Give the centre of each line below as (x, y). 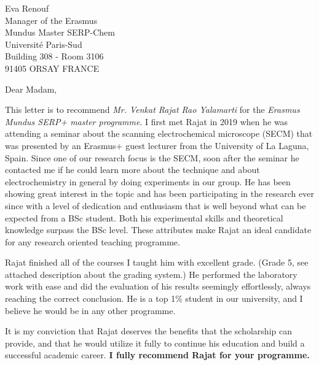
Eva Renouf (27, 8)
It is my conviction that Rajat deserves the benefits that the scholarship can (148, 331)
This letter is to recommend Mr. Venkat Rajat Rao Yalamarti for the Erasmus (152, 110)
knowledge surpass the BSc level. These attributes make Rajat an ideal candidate (158, 230)
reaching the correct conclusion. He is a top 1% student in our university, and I (154, 298)
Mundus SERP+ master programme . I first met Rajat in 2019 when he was (147, 121)
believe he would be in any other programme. (90, 310)
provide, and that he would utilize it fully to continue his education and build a (155, 343)
